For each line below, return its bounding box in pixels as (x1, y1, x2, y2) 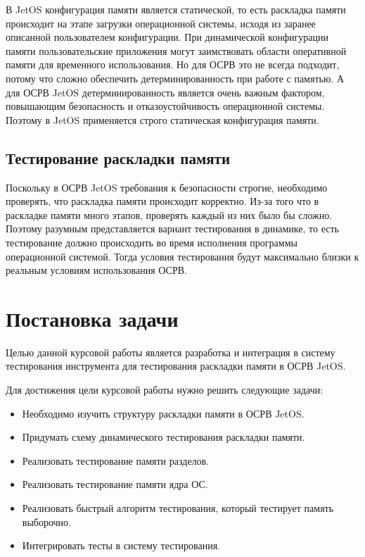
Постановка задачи (6, 303, 179, 332)
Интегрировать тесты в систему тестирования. (22, 538, 220, 553)
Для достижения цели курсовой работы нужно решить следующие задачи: (6, 382, 324, 397)
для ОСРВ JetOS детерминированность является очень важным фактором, (6, 85, 325, 99)
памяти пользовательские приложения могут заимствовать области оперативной (6, 43, 347, 58)
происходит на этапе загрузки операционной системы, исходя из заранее (6, 15, 316, 30)
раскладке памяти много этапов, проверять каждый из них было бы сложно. (6, 207, 333, 222)
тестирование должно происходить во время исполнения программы (6, 234, 297, 249)
